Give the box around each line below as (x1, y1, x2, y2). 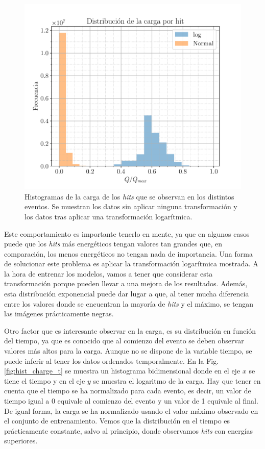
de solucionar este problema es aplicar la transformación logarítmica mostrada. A (4, 258, 258, 269)
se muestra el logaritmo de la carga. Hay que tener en (93, 375, 261, 386)
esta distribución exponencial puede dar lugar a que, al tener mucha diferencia (4, 288, 249, 299)
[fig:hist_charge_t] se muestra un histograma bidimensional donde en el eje (4, 365, 240, 376)
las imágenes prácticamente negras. (4, 308, 114, 319)
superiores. (4, 435, 38, 446)
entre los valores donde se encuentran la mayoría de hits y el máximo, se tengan (4, 298, 254, 309)
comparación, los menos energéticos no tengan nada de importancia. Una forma (4, 248, 253, 259)
